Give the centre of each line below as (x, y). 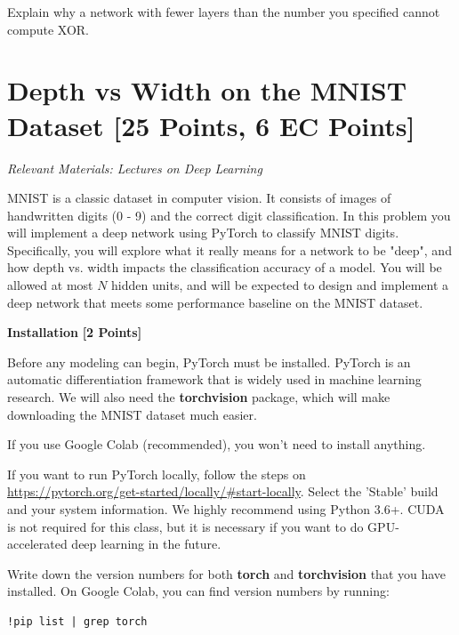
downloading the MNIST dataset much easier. (132, 414)
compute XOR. (48, 29)
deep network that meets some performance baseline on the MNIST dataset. (215, 302)
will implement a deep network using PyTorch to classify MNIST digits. (203, 233)
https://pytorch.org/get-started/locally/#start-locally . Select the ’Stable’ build (223, 491)
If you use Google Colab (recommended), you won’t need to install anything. (217, 444)
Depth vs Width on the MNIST (207, 90)
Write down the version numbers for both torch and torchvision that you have (227, 573)
